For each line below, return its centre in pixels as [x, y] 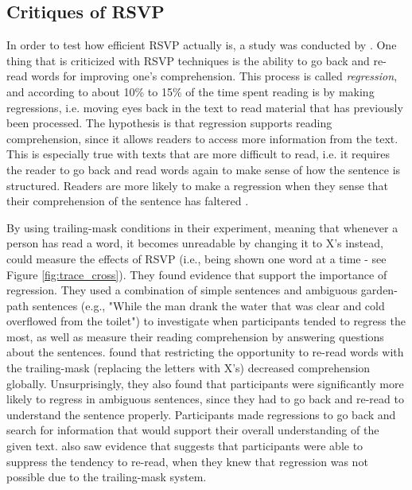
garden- [379, 290]
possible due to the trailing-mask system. [107, 477]
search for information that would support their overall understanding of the [193, 430]
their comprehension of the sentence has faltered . [128, 201]
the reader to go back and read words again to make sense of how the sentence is [204, 169]
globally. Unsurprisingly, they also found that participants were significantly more [205, 383]
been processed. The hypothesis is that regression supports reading [169, 123]
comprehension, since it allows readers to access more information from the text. [202, 138]
